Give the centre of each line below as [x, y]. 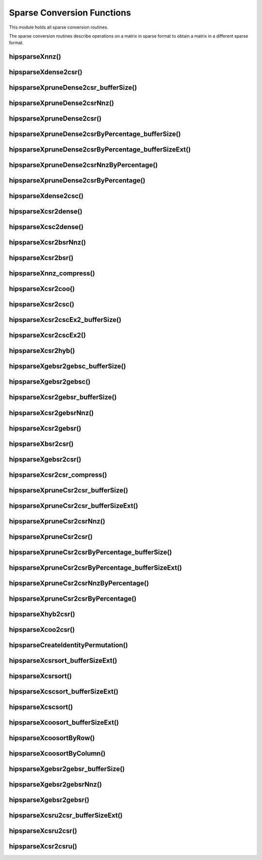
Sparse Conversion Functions [70, 13]
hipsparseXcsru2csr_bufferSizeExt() [66, 815]
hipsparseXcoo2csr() [42, 630]
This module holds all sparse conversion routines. [59, 27]
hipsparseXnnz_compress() [52, 274]
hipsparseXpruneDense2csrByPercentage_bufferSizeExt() [100, 150]
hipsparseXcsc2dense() [46, 227]
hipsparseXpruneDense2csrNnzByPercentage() [83, 165]
